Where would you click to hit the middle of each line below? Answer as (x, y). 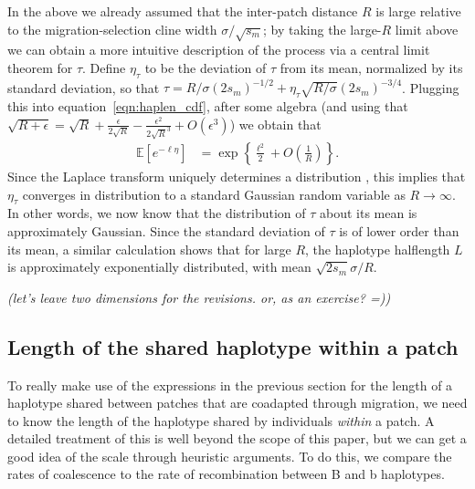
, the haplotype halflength (378, 249)
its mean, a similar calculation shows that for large (149, 249)
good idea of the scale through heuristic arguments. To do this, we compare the (230, 456)
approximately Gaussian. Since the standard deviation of (166, 230)
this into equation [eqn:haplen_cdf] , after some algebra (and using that (208, 106)
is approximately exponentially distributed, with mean (159, 267)
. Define (104, 67)
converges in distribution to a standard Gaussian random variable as (214, 194)
